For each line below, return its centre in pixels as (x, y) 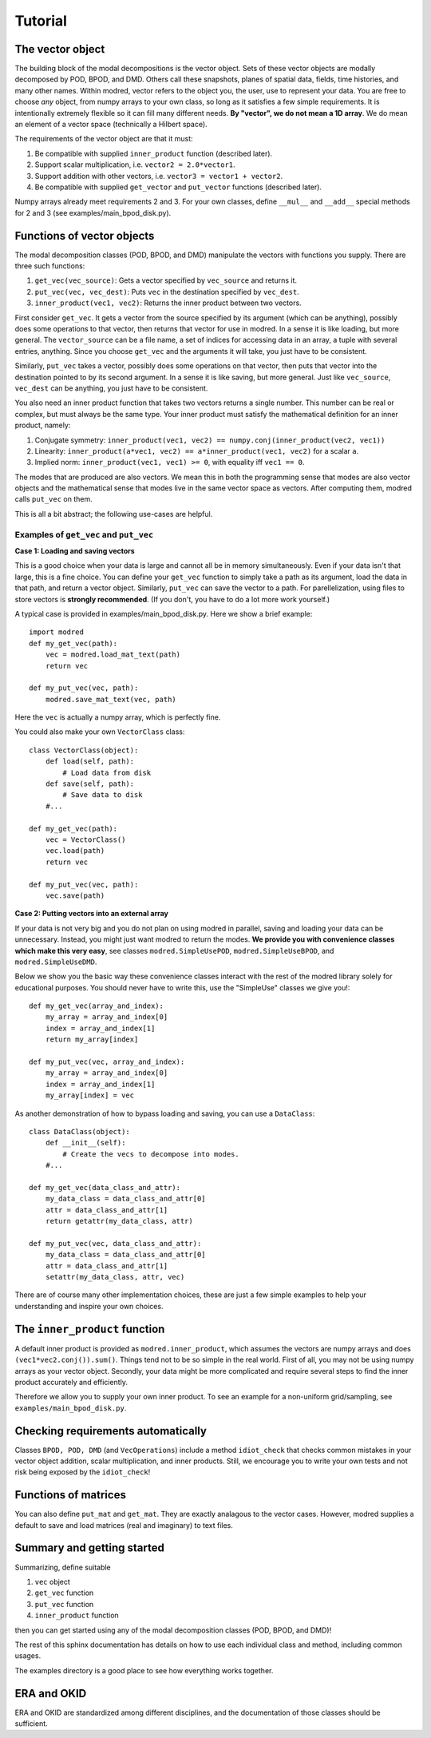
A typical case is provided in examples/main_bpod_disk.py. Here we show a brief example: (164, 613)
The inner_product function (90, 1329)
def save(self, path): (90, 784)
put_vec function (64, 1604)
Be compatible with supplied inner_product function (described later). (154, 153)
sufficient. (31, 1724)
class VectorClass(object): (84, 750)
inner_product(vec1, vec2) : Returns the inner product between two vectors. (168, 303)
